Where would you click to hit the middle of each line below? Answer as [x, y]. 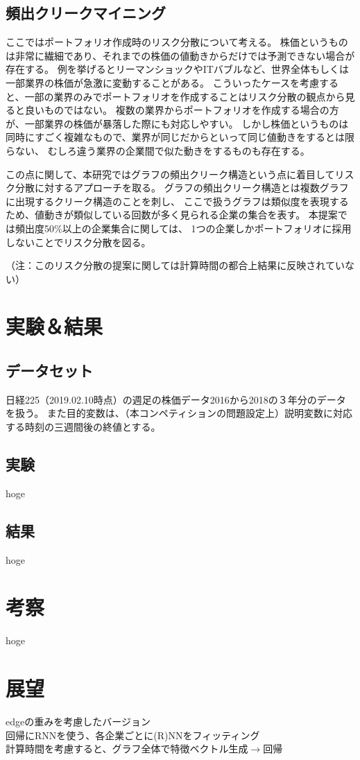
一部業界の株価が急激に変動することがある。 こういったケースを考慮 [162, 82]
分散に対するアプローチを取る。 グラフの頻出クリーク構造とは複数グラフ [182, 188]
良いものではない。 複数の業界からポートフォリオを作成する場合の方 [182, 110]
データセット [49, 371]
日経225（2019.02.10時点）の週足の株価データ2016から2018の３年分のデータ [176, 399]
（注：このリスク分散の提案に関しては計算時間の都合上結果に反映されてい [175, 265]
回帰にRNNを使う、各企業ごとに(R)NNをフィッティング [133, 735]
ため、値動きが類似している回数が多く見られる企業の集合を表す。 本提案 [172, 215]
